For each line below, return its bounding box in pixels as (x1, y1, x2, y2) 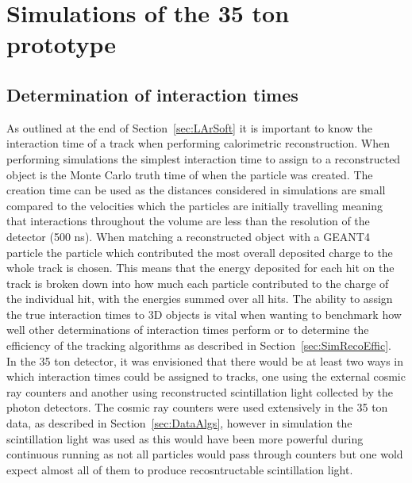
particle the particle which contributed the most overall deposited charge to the (6, 243, 393, 260)
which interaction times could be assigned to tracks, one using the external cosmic (6, 368, 406, 385)
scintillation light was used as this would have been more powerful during (6, 430, 364, 447)
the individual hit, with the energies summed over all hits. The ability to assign (6, 290, 393, 307)
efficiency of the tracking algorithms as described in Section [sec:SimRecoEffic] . (6, 337, 391, 354)
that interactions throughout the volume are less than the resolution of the (6, 213, 370, 229)
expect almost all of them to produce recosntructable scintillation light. (6, 461, 353, 477)
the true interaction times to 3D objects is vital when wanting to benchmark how (6, 305, 402, 322)
